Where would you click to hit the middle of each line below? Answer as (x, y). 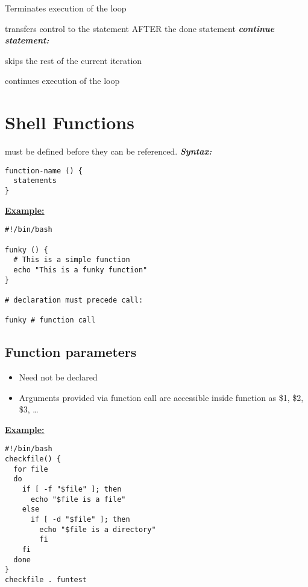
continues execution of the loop (62, 81)
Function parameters (71, 352)
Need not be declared (58, 377)
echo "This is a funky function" (80, 270)
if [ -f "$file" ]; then (72, 489)
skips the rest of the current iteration (74, 60)
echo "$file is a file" (78, 499)
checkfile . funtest (46, 579)
